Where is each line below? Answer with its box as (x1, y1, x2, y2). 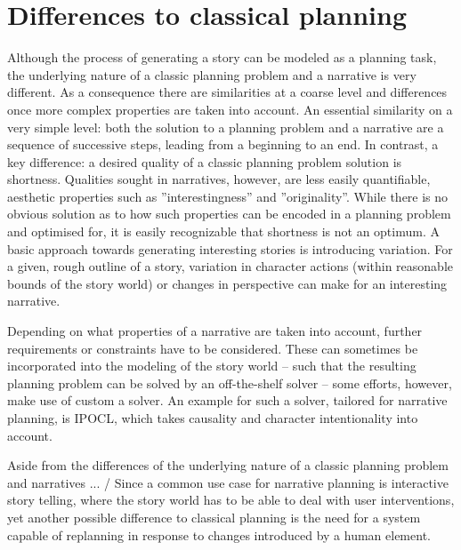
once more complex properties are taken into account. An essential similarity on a (7, 100, 453, 118)
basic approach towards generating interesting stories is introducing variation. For (7, 239, 453, 258)
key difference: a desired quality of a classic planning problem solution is (7, 152, 402, 171)
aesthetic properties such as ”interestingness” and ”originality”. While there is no (7, 187, 449, 205)
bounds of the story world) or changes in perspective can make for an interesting (7, 274, 448, 292)
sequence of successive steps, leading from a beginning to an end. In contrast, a (7, 135, 439, 154)
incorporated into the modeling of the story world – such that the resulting (7, 356, 417, 375)
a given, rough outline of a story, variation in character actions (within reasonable (7, 257, 454, 275)
